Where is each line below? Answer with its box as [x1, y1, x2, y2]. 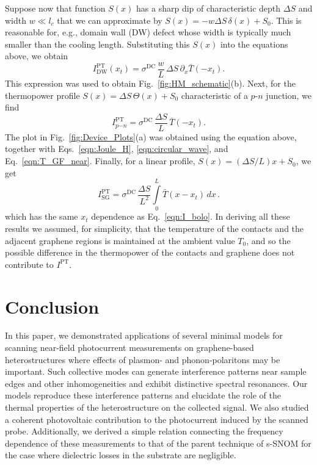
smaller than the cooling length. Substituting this [5, 37, 190, 50]
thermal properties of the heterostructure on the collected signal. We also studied [5, 401, 309, 414]
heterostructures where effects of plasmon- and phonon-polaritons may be [5, 353, 280, 366]
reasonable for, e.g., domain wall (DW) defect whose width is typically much [5, 26, 291, 38]
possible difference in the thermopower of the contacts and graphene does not [5, 246, 295, 259]
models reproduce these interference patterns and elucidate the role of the [5, 389, 281, 402]
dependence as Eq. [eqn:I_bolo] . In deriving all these [91, 210, 290, 223]
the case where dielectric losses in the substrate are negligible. [5, 449, 236, 461]
